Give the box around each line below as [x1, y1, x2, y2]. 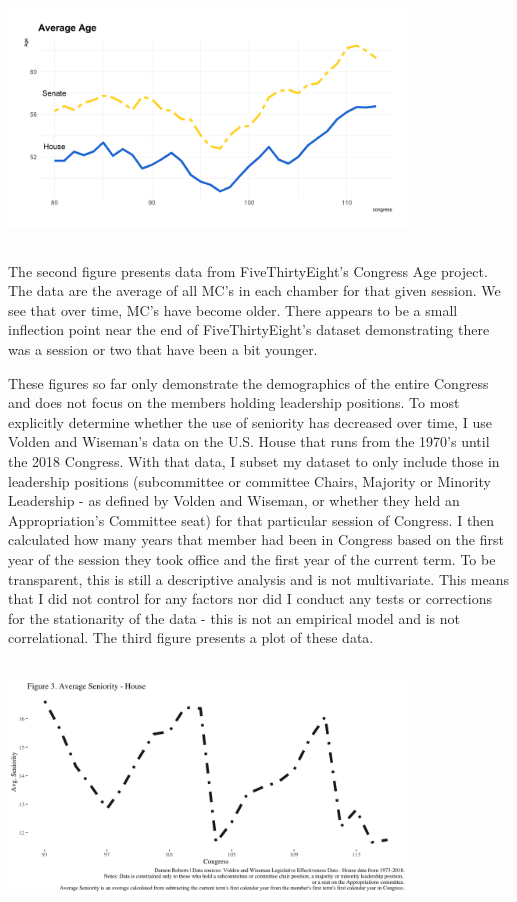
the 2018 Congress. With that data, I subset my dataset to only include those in [8, 450, 500, 471]
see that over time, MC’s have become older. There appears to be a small [8, 299, 458, 320]
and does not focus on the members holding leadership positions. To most [8, 392, 460, 413]
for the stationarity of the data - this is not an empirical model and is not [8, 607, 460, 628]
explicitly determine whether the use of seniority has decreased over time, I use [8, 411, 492, 432]
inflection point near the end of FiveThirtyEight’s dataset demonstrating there [8, 319, 490, 340]
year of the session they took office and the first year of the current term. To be [8, 548, 496, 569]
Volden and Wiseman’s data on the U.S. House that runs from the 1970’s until [8, 431, 490, 452]
